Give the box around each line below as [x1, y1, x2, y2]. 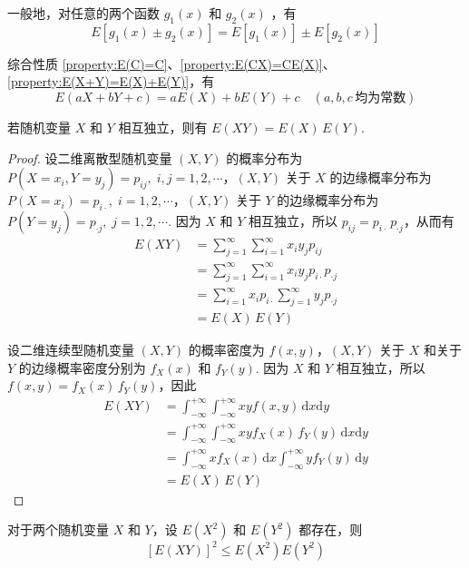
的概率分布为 [226, 148, 303, 167]
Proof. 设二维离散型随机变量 [7, 148, 172, 167]
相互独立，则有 [118, 117, 208, 136]
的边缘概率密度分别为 [18, 357, 146, 377]
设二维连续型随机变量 [7, 339, 134, 358]
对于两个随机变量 [7, 520, 109, 539]
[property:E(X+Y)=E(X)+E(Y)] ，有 [7, 72, 215, 91]
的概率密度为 [188, 339, 265, 358]
